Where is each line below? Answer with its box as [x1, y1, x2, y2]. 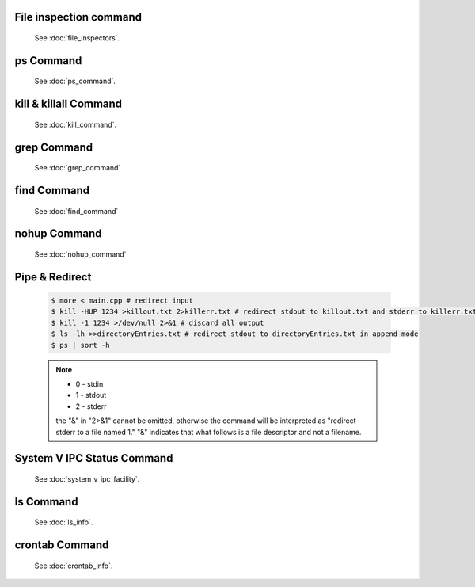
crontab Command [14, 539, 109, 552]
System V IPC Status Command [14, 452, 173, 465]
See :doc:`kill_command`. [34, 120, 117, 129]
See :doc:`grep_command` [34, 163, 121, 173]
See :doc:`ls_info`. [34, 517, 93, 527]
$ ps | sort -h [51, 341, 110, 349]
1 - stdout [75, 391, 107, 400]
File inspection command [14, 10, 142, 24]
